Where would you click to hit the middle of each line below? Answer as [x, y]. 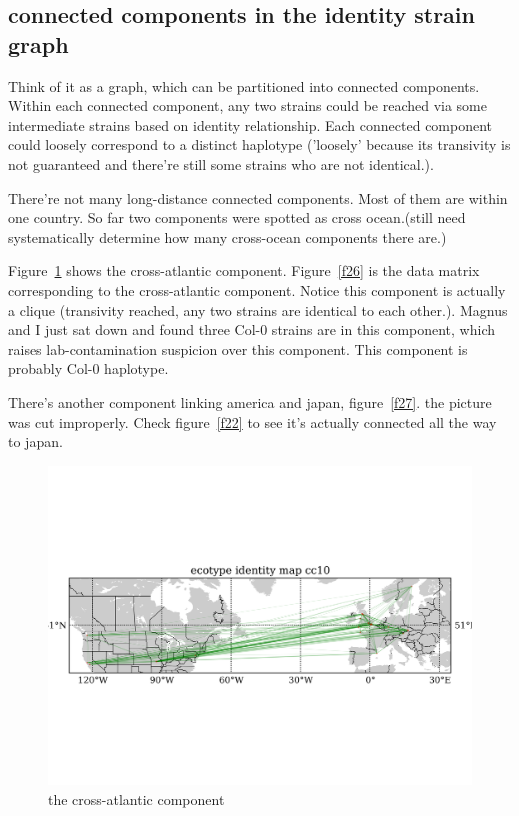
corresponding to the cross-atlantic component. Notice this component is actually [257, 289]
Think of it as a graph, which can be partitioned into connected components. [244, 85]
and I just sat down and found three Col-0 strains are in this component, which [252, 329]
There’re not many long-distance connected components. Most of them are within [258, 197]
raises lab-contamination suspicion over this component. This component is [238, 348]
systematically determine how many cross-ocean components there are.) [227, 236]
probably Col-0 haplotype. [88, 368]
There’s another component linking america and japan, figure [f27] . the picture [250, 401]
